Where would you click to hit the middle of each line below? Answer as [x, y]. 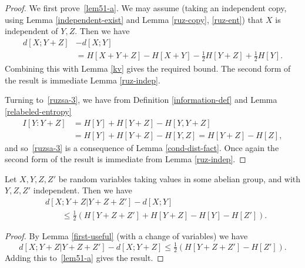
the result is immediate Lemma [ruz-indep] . [83, 80]
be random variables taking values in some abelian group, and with [180, 178]
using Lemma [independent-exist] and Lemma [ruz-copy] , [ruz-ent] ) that [134, 19]
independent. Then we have [83, 190]
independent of [31, 31]
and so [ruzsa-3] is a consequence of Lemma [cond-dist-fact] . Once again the [142, 147]
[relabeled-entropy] [38, 111]
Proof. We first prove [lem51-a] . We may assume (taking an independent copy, [146, 8]
